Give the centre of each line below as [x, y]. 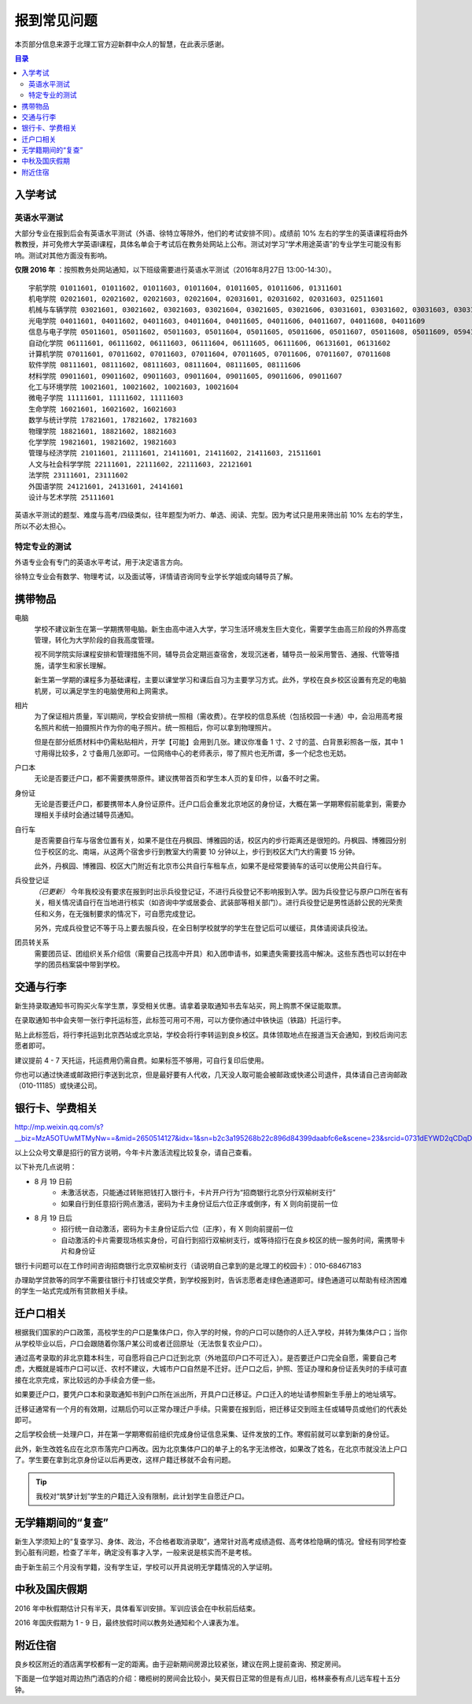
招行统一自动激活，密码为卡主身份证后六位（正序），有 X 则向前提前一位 [177, 1229]
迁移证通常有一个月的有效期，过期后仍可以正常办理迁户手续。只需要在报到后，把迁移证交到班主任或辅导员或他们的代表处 [211, 1409]
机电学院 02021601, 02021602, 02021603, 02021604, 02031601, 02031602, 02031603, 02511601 [206, 299]
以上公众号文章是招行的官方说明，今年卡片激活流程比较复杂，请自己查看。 [135, 1153]
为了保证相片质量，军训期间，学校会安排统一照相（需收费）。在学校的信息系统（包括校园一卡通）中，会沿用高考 [215, 716]
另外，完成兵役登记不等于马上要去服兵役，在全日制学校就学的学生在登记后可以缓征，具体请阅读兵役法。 [203, 928]
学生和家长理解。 [82, 665]
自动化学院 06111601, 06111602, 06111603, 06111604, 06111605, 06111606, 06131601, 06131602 [210, 343]
